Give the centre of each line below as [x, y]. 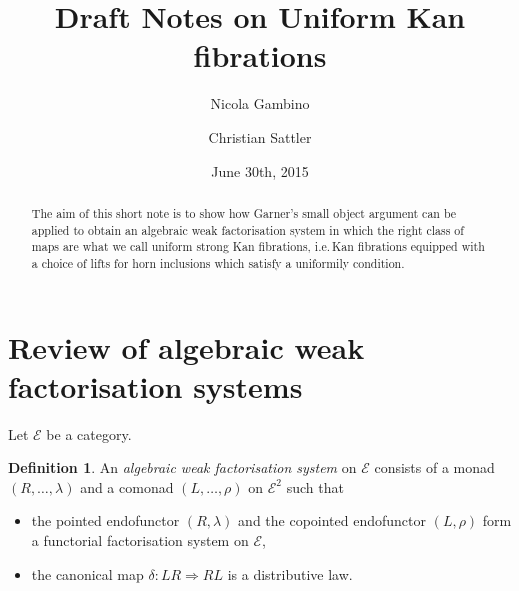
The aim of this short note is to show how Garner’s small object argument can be [244, 212]
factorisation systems [155, 385]
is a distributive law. [290, 573]
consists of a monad [434, 467]
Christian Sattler [260, 136]
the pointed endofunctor [105, 520]
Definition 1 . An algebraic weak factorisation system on [182, 467]
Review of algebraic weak [186, 346]
